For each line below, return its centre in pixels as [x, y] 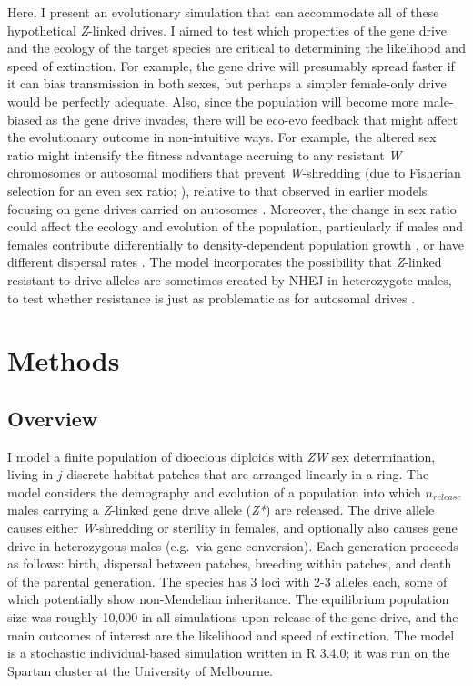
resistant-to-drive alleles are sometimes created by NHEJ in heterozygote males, [230, 279]
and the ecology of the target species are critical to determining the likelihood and [236, 48]
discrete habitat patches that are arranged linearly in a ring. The [248, 474]
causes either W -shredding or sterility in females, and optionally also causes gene [232, 528]
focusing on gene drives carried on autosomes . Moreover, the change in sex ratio [232, 208]
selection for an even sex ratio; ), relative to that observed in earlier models [217, 190]
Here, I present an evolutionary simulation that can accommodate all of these [223, 12]
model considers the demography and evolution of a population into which [214, 491]
